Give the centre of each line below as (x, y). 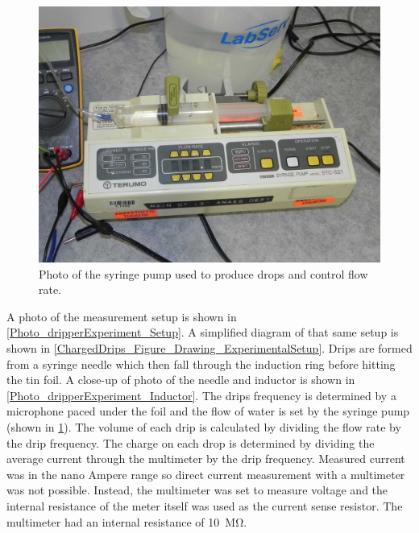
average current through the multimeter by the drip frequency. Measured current (206, 459)
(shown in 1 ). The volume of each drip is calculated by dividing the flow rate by (204, 426)
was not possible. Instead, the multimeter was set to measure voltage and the (197, 490)
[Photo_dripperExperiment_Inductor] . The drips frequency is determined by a (201, 395)
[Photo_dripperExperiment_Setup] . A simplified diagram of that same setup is (203, 332)
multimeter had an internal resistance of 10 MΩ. (127, 521)
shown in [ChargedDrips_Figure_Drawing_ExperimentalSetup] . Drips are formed (209, 347)
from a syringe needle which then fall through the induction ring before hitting (201, 364)
